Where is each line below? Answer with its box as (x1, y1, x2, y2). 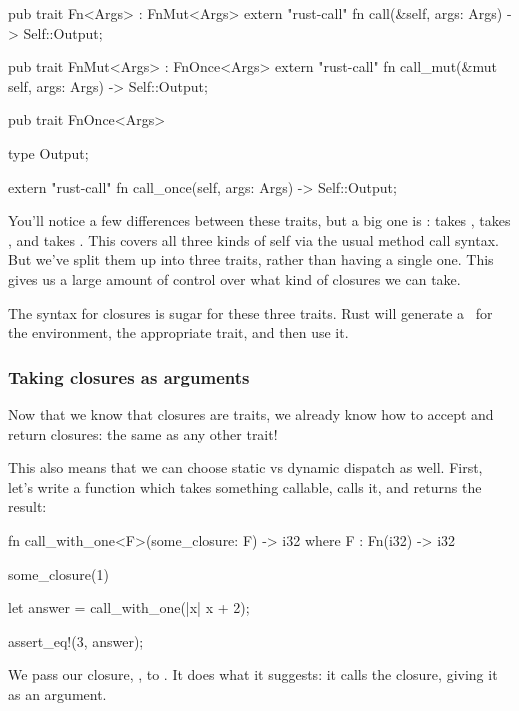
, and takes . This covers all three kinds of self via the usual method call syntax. (8, 229, 499, 250)
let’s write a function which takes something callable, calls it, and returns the (8, 476, 482, 497)
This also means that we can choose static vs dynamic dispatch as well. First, (8, 457, 483, 478)
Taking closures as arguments (8, 364, 250, 389)
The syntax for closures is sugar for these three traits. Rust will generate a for (8, 302, 493, 323)
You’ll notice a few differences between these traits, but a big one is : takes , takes (8, 210, 511, 231)
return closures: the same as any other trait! (8, 423, 278, 444)
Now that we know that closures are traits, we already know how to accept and (8, 403, 494, 424)
